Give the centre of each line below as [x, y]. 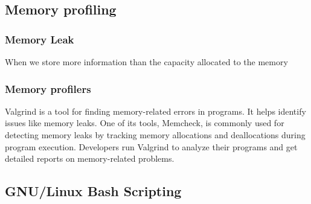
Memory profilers [48, 88]
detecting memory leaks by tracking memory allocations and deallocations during [155, 135]
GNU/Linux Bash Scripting [93, 191]
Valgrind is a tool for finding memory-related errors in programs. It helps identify [155, 111]
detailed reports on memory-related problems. [90, 158]
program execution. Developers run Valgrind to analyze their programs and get [151, 146]
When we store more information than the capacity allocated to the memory [146, 62]
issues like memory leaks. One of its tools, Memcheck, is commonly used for [145, 123]
